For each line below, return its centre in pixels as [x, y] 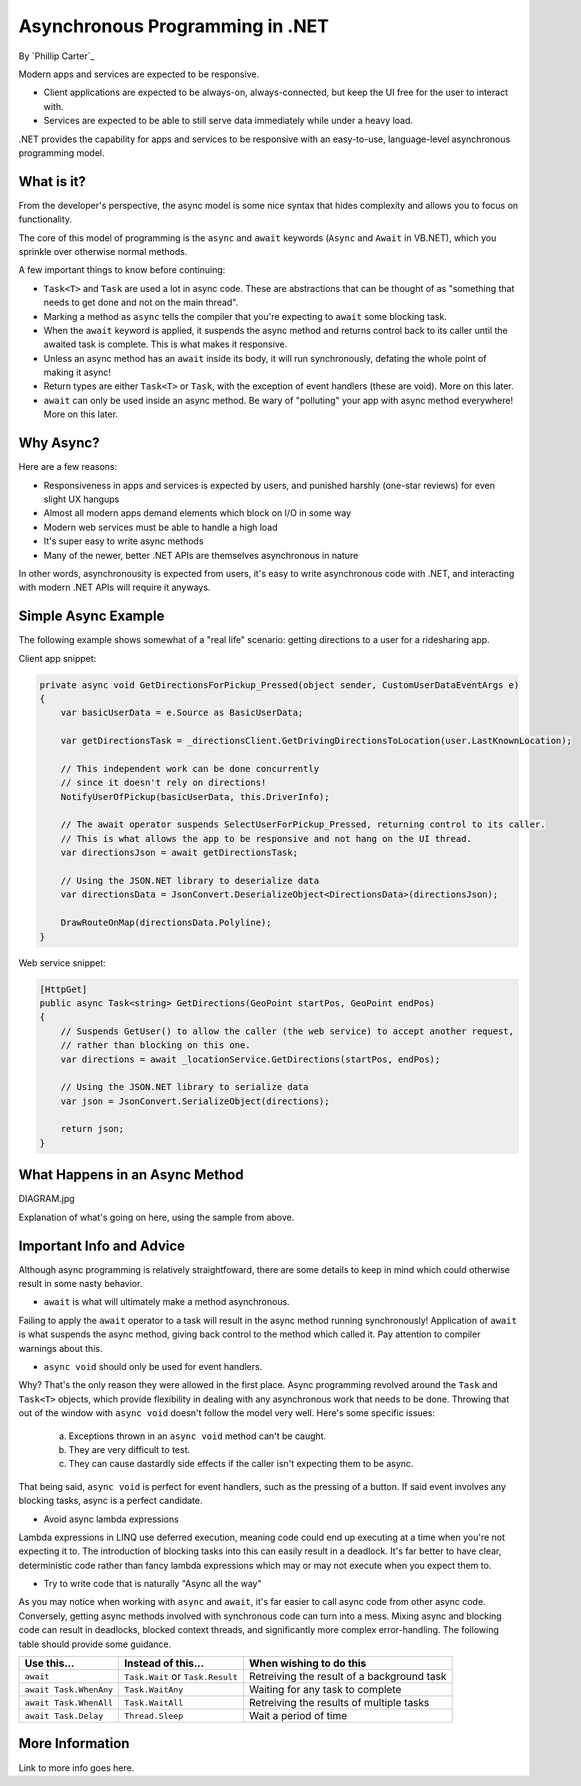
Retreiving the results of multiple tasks [339, 1703]
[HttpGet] [63, 989]
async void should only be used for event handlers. [153, 1367]
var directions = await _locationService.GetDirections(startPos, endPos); [250, 1059]
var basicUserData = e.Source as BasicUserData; [182, 713]
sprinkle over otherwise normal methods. [103, 251]
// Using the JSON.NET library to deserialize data [190, 881]
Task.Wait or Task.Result [181, 1677]
